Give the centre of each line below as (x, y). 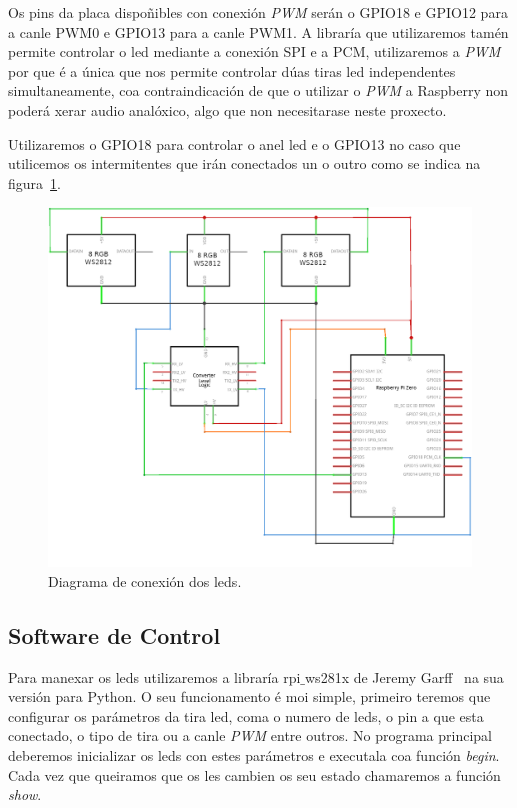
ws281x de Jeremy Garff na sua (404, 676)
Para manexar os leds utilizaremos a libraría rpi (154, 676)
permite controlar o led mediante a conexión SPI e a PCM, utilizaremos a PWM (254, 51)
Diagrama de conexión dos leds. (145, 580)
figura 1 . (34, 182)
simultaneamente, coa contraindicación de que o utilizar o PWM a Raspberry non (258, 90)
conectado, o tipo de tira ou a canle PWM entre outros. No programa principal (250, 735)
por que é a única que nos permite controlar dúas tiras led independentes (232, 70)
